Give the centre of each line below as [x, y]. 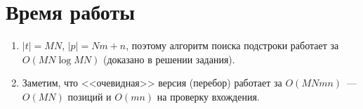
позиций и [90, 96]
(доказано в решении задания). [169, 59]
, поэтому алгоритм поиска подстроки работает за [232, 45]
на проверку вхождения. [208, 96]
